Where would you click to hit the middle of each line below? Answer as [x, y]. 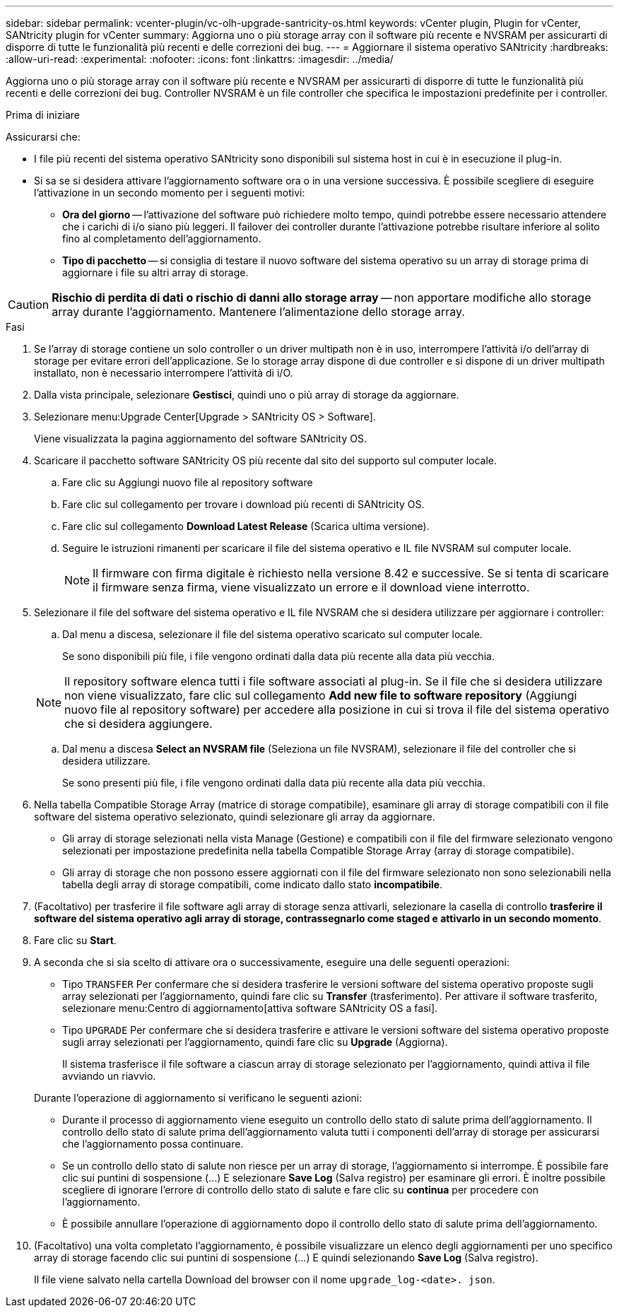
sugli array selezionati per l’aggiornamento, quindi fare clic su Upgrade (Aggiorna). [255, 1042]
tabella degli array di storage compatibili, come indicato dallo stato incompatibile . [253, 884]
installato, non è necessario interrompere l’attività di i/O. [164, 373]
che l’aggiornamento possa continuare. [153, 1144]
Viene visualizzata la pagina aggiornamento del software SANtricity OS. [200, 438]
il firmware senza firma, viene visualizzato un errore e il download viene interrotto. [311, 587]
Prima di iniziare [43, 115]
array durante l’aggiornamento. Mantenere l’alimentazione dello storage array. [258, 312]
